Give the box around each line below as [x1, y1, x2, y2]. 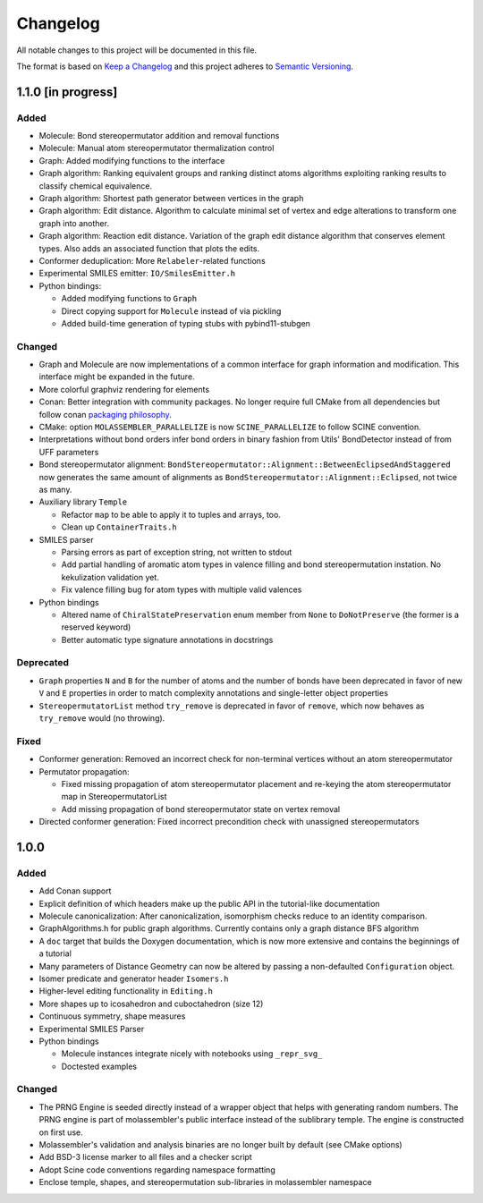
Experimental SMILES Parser [38, 1023, 145, 1034]
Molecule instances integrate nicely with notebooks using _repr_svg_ [61, 1048, 323, 1059]
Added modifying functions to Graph [61, 293, 197, 304]
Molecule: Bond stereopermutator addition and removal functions [38, 131, 280, 141]
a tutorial [38, 948, 72, 959]
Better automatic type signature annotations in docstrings [61, 634, 274, 645]
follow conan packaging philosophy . [38, 409, 172, 419]
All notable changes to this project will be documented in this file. [16, 45, 258, 55]
